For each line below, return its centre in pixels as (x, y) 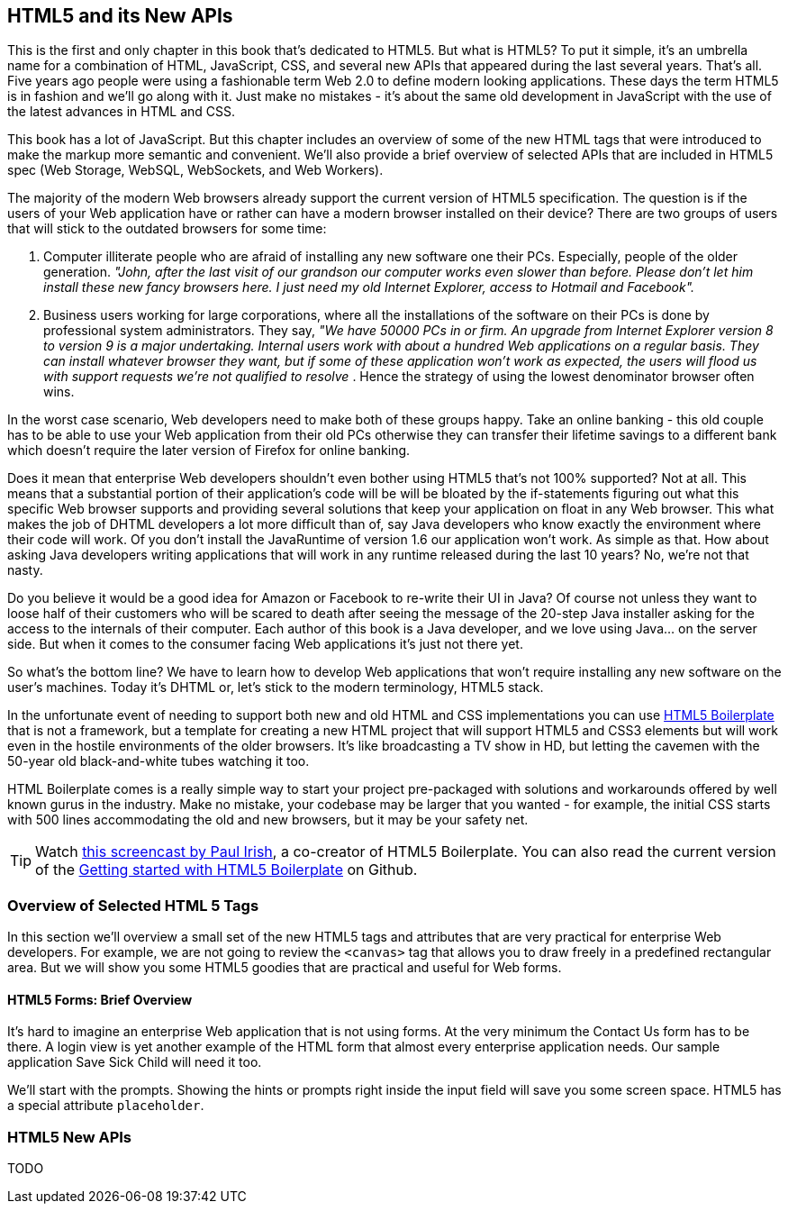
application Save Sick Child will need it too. (135, 1062)
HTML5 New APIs (70, 1137)
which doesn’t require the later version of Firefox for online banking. (209, 451)
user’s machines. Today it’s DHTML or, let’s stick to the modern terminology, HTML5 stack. (276, 687)
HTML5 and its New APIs (120, 16)
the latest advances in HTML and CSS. (122, 112)
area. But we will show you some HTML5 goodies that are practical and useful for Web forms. (285, 968)
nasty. (25, 570)
